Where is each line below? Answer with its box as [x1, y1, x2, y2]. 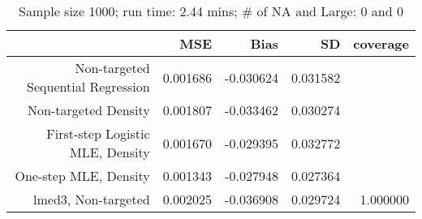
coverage [353, 34, 409, 53]
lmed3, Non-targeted [33, 190, 150, 208]
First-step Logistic [46, 124, 150, 143]
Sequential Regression [27, 77, 150, 96]
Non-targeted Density [28, 101, 150, 119]
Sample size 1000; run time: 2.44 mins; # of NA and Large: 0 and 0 [19, 2, 403, 20]
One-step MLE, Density [15, 166, 150, 185]
